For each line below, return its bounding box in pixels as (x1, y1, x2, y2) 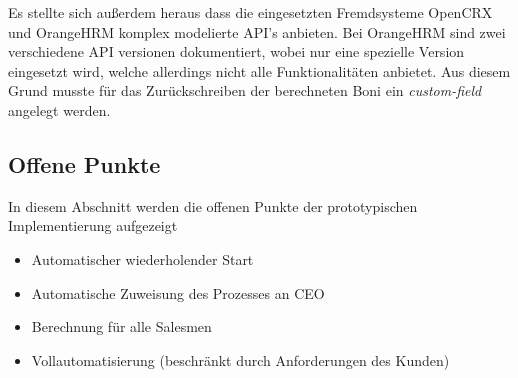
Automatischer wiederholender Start (31, 248, 254, 269)
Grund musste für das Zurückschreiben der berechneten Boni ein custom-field (8, 80, 482, 101)
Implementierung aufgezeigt (8, 215, 178, 236)
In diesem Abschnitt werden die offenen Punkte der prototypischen (8, 195, 418, 216)
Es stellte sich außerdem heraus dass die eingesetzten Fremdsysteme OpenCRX (8, 2, 493, 22)
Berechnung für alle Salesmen (31, 316, 212, 337)
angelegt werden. (8, 99, 111, 120)
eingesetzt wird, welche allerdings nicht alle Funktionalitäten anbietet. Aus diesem (8, 60, 511, 81)
